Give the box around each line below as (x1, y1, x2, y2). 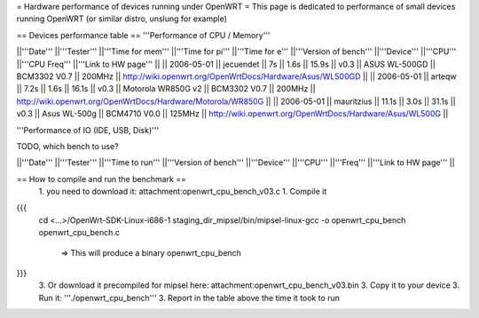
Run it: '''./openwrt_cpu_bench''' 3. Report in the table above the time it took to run (38, 292, 341, 303)
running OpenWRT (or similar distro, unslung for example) (16, 13, 228, 24)
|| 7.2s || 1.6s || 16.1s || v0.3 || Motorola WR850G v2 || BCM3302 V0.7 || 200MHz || (16, 83, 316, 94)
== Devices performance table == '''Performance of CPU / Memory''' (16, 29, 271, 40)
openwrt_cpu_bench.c (38, 227, 120, 238)
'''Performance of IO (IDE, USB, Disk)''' (16, 124, 160, 135)
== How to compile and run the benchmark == (16, 173, 186, 184)
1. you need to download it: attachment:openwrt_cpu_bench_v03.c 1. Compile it (38, 187, 327, 197)
